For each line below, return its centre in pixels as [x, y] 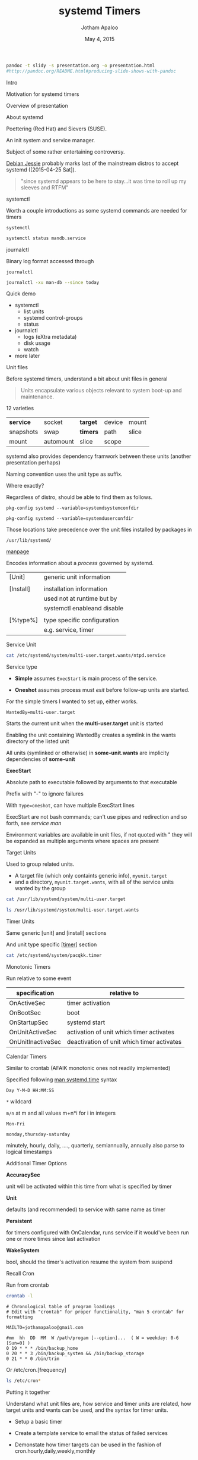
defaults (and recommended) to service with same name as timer [86, 1209]
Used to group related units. [40, 864]
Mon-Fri [16, 1124]
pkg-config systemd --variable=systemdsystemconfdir [73, 508]
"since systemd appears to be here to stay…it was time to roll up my [103, 181]
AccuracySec [23, 1175]
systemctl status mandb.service [46, 238]
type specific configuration [81, 620]
